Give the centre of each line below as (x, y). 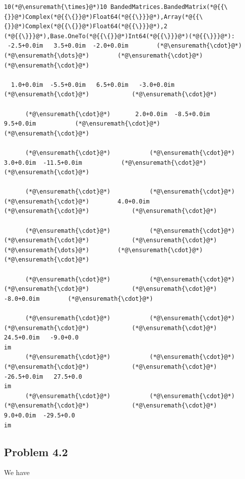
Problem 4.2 (36, 451)
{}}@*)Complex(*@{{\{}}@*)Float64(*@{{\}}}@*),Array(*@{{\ (103, 17)
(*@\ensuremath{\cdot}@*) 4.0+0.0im (77, 201)
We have (17, 472)
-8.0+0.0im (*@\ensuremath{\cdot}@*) (79, 299)
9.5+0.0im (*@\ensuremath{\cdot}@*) (82, 124)
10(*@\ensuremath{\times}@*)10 (56, 7)
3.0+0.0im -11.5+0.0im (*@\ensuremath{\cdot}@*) (105, 163)
